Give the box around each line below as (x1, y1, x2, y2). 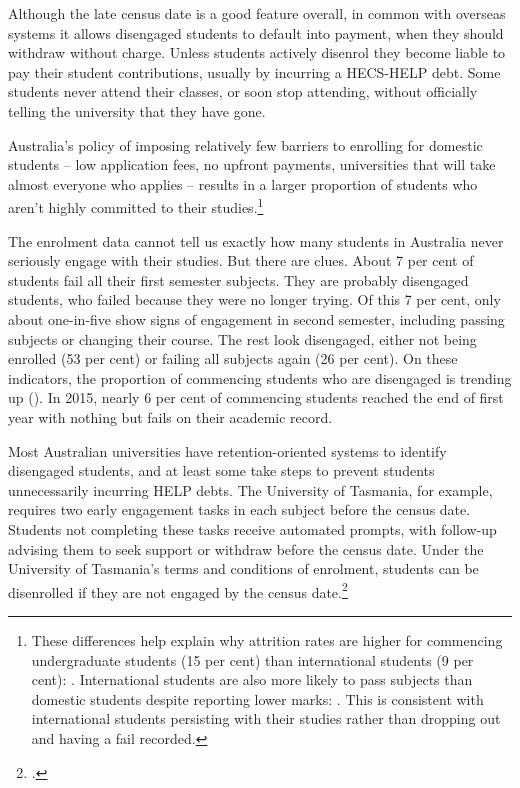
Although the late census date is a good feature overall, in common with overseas (8, 3, 506, 23)
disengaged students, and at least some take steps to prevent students (8, 460, 435, 481)
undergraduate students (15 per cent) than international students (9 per (31, 649, 474, 670)
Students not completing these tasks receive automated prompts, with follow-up (8, 518, 497, 539)
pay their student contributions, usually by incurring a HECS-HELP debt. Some (8, 61, 501, 82)
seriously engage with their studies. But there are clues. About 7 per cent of (8, 250, 474, 271)
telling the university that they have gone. (8, 100, 266, 121)
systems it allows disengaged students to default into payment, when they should (8, 22, 504, 43)
